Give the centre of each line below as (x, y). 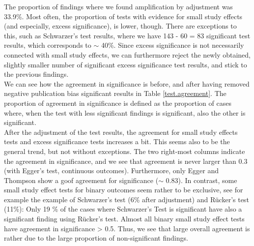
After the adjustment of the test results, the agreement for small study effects (121, 132)
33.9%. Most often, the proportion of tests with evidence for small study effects (123, 16)
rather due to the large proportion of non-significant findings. (96, 238)
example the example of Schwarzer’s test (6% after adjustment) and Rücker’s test (127, 199)
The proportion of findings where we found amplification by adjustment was (118, 6)
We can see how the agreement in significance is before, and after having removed (127, 83)
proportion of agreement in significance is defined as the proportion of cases (118, 103)
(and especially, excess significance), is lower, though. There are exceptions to (120, 26)
